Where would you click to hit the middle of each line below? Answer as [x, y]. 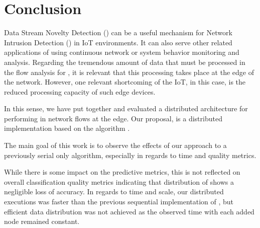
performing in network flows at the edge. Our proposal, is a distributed [113, 118]
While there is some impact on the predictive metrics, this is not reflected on [122, 172]
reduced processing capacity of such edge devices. [80, 91]
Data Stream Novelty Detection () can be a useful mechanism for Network [118, 32]
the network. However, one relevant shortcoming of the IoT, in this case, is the [125, 82]
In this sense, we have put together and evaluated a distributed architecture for [126, 108]
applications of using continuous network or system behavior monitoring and [122, 52]
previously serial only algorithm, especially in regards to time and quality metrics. [130, 155]
